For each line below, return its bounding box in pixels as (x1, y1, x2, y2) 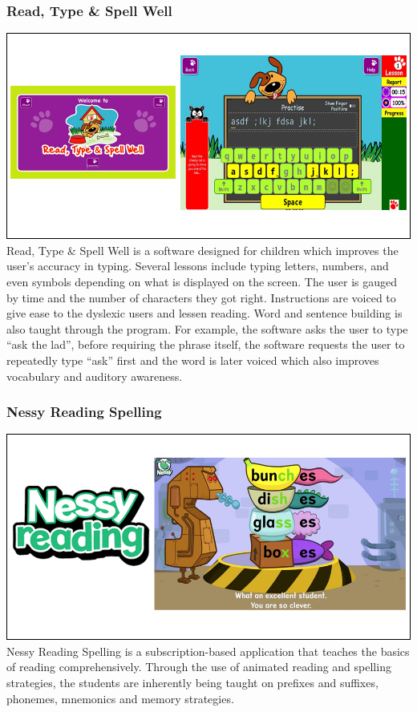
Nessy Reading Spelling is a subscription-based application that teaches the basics (6, 642, 410, 659)
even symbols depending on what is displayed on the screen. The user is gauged (6, 273, 398, 289)
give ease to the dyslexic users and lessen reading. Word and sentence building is (6, 305, 403, 322)
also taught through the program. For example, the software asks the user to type (6, 320, 408, 337)
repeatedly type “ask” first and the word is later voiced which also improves (6, 351, 379, 368)
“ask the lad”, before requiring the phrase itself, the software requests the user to (6, 336, 405, 353)
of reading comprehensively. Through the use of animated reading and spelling (6, 658, 391, 675)
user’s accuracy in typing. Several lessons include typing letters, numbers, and (6, 257, 389, 274)
